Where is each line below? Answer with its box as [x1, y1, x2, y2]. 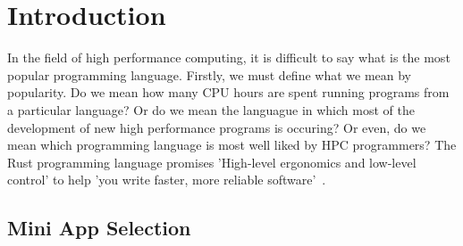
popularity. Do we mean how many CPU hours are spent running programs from [7, 83, 450, 102]
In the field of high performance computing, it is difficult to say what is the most [7, 48, 450, 67]
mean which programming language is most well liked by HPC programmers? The [7, 135, 457, 154]
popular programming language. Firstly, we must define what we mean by [7, 65, 412, 84]
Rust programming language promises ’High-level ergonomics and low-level [7, 152, 417, 171]
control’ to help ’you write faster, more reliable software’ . [7, 170, 326, 189]
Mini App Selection [7, 214, 191, 242]
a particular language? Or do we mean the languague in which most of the [7, 100, 415, 119]
